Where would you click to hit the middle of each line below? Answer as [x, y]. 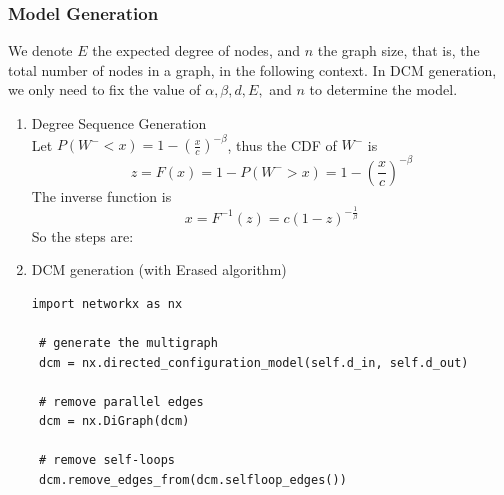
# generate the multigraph [128, 342]
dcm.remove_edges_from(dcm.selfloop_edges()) [192, 480]
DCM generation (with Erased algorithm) [159, 269]
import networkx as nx [107, 303]
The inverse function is [101, 195]
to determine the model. [383, 89]
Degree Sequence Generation [119, 123]
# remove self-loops [106, 460]
